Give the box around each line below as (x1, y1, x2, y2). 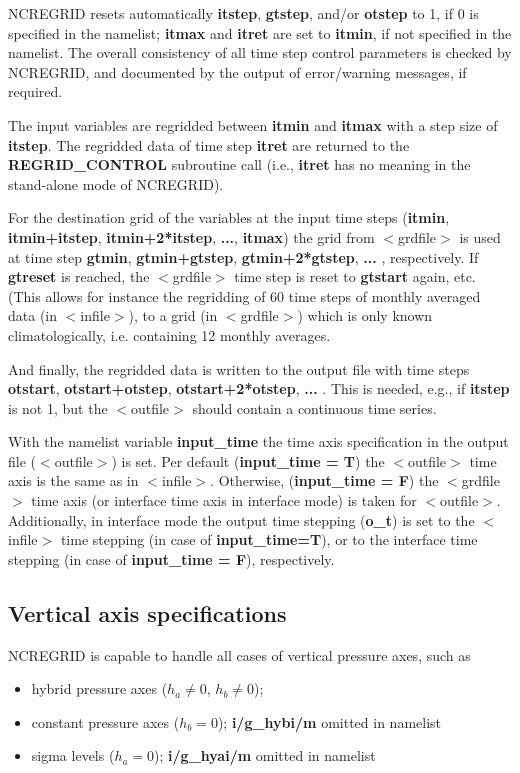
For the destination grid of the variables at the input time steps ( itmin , (8, 207, 450, 228)
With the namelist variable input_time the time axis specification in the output (8, 431, 509, 452)
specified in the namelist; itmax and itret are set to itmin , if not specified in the (8, 22, 512, 43)
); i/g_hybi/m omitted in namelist (217, 711, 442, 732)
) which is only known (297, 305, 433, 326)
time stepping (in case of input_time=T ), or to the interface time (60, 529, 478, 550)
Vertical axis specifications (8, 597, 287, 628)
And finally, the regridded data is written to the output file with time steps (8, 358, 470, 379)
